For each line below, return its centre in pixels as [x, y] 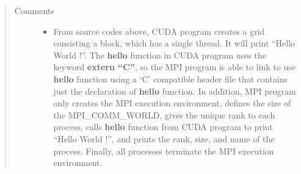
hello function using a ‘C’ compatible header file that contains [171, 78]
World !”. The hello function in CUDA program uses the [160, 55]
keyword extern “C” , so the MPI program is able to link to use [174, 67]
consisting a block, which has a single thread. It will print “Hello [174, 43]
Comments [34, 10]
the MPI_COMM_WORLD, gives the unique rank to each [164, 114]
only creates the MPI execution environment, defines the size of [172, 103]
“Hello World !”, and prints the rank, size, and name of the [164, 138]
